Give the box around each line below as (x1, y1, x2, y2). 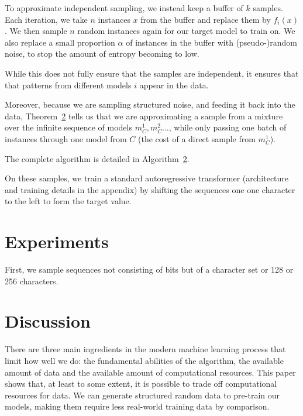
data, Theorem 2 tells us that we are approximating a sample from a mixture (5, 109, 283, 122)
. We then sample (5, 25, 67, 37)
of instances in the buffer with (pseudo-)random (126, 36, 297, 48)
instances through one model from (5, 132, 127, 145)
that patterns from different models (5, 78, 132, 91)
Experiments (5, 229, 109, 253)
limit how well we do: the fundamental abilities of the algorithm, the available (5, 354, 284, 366)
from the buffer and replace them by (140, 13, 271, 25)
